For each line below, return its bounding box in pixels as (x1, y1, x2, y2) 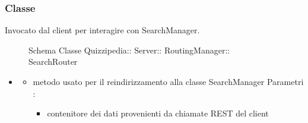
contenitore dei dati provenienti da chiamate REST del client (47, 107, 269, 119)
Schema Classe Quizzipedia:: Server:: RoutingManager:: (28, 43, 230, 56)
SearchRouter (28, 55, 78, 68)
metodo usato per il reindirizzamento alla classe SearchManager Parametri (33, 75, 304, 87)
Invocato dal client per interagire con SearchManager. (5, 24, 200, 36)
